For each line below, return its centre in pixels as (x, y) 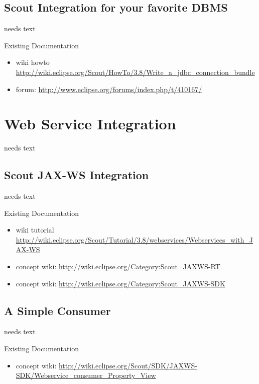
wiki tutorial (35, 230)
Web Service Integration (90, 124)
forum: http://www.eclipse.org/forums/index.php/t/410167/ (109, 89)
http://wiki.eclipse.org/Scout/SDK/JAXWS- (128, 365)
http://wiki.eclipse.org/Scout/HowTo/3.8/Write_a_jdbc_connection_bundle (135, 72)
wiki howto (33, 62)
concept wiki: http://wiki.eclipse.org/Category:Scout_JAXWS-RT (118, 266)
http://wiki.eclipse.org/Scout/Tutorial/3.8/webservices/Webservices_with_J (134, 239)
